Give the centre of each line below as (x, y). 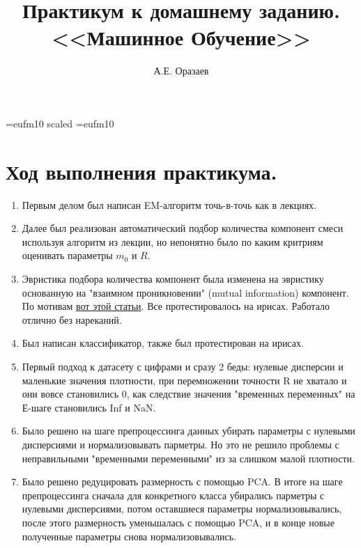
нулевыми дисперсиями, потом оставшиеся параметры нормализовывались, (182, 509)
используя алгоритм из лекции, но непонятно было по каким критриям (172, 241)
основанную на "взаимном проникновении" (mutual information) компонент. (185, 292)
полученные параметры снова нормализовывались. (129, 536)
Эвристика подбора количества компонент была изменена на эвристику (173, 279)
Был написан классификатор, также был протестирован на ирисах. (163, 343)
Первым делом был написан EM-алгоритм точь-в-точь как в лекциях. (169, 204)
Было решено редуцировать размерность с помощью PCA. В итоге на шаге (182, 482)
